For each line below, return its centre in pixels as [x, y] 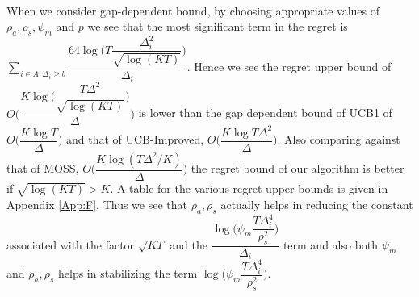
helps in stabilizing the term [128, 273]
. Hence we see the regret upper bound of [289, 67]
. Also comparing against [339, 139]
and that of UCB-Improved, [135, 139]
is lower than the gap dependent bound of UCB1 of [265, 113]
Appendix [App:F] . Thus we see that [97, 204]
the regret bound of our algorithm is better [297, 168]
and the [189, 244]
